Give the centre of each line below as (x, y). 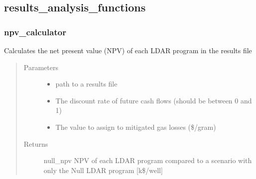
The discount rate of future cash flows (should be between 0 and (154, 100)
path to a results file (86, 84)
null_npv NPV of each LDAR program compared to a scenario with (148, 160)
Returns (36, 143)
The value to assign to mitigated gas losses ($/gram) (136, 127)
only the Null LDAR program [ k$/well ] (103, 170)
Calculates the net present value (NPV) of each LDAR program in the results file (128, 50)
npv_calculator (35, 32)
